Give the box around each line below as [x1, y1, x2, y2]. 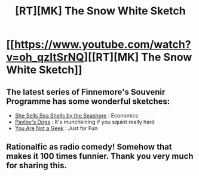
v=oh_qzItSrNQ [6, 51, 85, 64]
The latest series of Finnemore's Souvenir [6, 87, 166, 97]
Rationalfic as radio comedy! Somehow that [6, 142, 172, 152]
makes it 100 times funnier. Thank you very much [6, 151, 194, 162]
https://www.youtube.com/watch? [14, 38, 191, 51]
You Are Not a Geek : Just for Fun [14, 125, 98, 132]
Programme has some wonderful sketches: [6, 96, 170, 106]
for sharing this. [6, 160, 68, 171]
